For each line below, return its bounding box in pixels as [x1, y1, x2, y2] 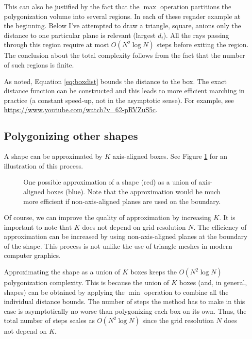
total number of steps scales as [4, 315, 95, 325]
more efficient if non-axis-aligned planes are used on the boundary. [23, 196, 221, 206]
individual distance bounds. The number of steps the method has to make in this [4, 296, 245, 306]
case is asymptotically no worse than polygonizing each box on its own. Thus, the [4, 305, 247, 316]
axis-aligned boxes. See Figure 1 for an [112, 151, 228, 161]
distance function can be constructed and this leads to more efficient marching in [4, 85, 245, 96]
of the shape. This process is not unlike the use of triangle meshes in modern [4, 240, 233, 251]
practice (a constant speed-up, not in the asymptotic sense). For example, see [4, 95, 234, 105]
